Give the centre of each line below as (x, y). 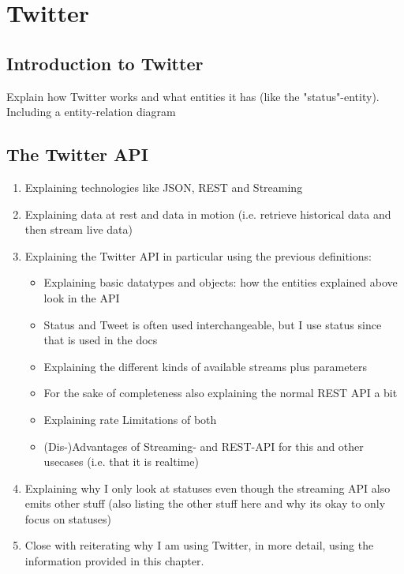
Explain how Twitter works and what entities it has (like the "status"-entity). (193, 96)
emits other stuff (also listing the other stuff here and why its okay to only (205, 503)
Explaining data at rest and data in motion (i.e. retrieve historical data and (208, 214)
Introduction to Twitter (105, 63)
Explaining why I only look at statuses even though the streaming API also (208, 488)
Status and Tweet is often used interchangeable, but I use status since (213, 324)
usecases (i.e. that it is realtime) (121, 461)
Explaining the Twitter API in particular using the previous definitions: (198, 255)
